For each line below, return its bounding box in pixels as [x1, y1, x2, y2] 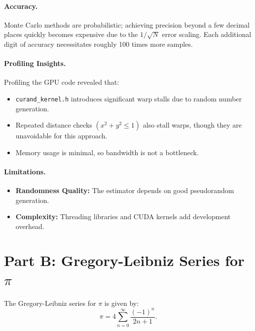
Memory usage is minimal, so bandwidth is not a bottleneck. [15, 147, 199, 157]
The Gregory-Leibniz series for [4, 298, 96, 308]
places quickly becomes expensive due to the [4, 29, 138, 39]
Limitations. [4, 166, 46, 176]
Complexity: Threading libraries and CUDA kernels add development [15, 211, 231, 222]
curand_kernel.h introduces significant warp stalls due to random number [15, 93, 242, 103]
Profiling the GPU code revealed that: [4, 77, 119, 87]
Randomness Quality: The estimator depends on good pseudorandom [15, 185, 234, 196]
